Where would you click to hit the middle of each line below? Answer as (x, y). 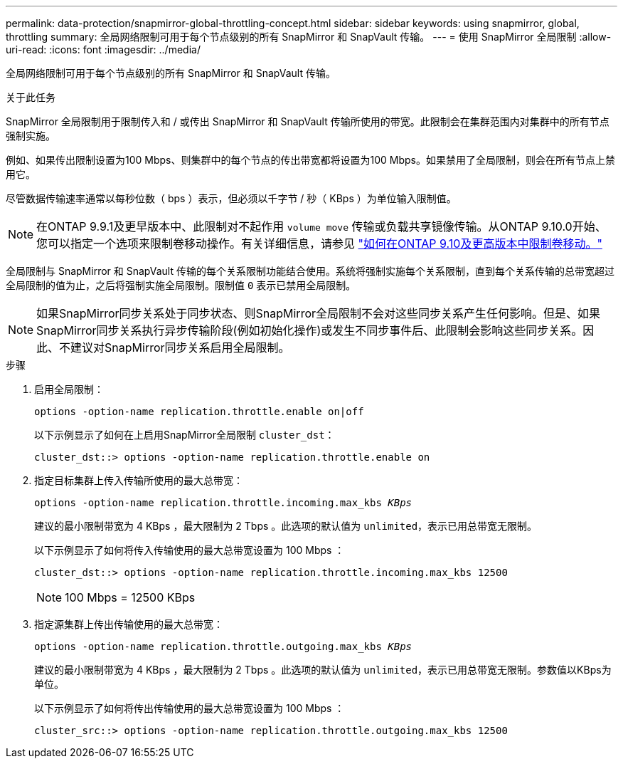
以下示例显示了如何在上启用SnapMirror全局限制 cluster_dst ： (185, 435)
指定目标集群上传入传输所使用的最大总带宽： (139, 480)
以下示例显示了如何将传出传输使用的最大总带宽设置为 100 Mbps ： (190, 708)
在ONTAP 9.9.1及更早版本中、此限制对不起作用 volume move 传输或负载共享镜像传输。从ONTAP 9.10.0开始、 (321, 226)
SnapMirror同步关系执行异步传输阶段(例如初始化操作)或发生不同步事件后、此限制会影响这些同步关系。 (310, 330)
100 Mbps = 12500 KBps (130, 597)
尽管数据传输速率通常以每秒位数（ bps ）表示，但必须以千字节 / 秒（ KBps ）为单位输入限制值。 (231, 198)
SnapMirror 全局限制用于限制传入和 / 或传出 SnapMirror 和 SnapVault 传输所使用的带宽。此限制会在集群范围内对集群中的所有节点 (308, 121)
